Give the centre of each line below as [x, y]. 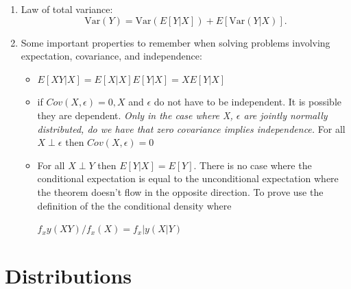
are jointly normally [286, 115]
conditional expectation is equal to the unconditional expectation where [188, 178]
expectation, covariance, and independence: [111, 56]
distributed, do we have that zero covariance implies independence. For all [191, 128]
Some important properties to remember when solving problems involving [175, 42]
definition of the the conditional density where [134, 205]
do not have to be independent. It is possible [248, 102]
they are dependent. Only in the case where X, [135, 115]
